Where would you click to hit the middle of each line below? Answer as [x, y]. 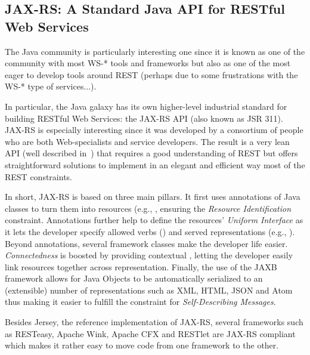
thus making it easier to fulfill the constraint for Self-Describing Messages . [140, 302]
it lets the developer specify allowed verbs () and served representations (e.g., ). [150, 231]
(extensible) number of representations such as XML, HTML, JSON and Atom [149, 290]
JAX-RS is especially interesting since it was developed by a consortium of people [154, 130]
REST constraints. [38, 176]
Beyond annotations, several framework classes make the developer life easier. [146, 243]
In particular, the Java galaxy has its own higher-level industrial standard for [146, 106]
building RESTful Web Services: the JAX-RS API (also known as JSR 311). [144, 118]
